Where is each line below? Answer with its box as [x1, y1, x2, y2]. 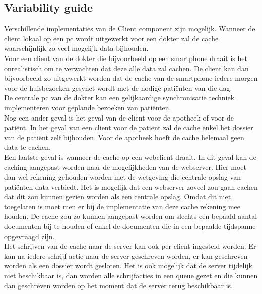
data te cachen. [4, 142, 51, 152]
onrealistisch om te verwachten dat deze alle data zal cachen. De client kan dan [4, 63, 249, 73]
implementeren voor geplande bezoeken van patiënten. [4, 102, 171, 112]
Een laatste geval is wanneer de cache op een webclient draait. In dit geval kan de [4, 151, 256, 162]
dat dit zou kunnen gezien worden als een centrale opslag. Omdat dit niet [4, 191, 231, 202]
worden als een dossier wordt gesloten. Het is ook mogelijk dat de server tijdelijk [4, 260, 252, 271]
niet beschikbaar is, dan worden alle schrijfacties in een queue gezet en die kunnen [4, 270, 258, 281]
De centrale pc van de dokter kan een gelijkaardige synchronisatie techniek [4, 92, 235, 103]
